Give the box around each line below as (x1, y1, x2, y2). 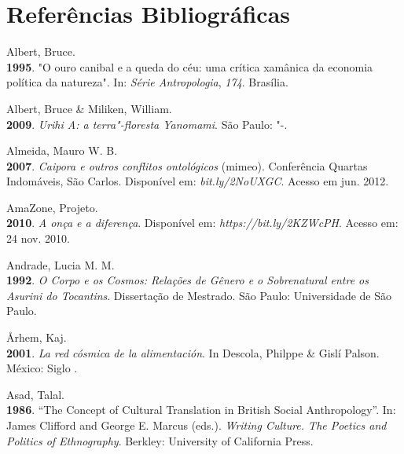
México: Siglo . (6, 360, 78, 376)
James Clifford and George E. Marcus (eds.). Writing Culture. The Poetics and (6, 417, 387, 433)
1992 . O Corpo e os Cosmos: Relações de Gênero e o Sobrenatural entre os (6, 272, 369, 288)
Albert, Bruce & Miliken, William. (6, 100, 172, 116)
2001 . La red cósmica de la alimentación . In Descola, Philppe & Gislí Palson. (6, 344, 380, 361)
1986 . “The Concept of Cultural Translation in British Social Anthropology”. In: (6, 401, 396, 418)
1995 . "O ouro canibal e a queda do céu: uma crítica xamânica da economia (6, 58, 373, 75)
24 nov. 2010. (6, 230, 70, 247)
